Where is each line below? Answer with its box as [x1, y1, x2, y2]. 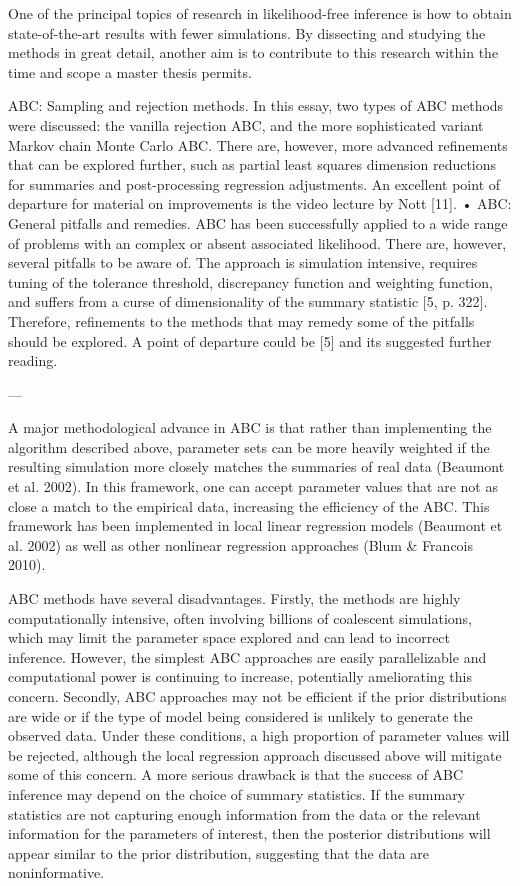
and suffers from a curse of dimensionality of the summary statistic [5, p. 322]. [8, 291, 488, 312]
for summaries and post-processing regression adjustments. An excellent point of [8, 173, 501, 194]
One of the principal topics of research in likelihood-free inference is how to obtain [8, 3, 512, 23]
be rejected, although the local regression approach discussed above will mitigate [8, 744, 502, 765]
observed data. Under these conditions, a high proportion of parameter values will [8, 725, 510, 746]
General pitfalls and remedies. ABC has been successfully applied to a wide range [8, 212, 508, 233]
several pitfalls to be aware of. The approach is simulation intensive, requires [8, 252, 478, 273]
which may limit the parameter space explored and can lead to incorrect [8, 627, 451, 648]
